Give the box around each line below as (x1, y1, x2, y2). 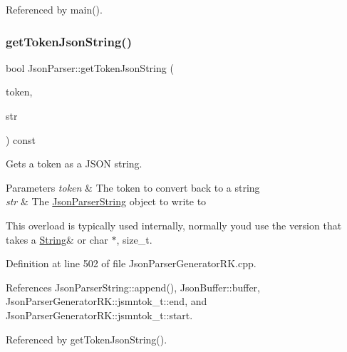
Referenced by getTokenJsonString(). (6, 331, 167, 346)
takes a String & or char (6, 232, 108, 247)
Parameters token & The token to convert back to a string (6, 180, 260, 195)
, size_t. (116, 232, 152, 247)
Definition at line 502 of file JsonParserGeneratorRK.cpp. (6, 256, 257, 271)
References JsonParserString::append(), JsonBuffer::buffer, (6, 279, 260, 294)
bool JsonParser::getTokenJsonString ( (6, 60, 174, 75)
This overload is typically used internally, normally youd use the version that (6, 217, 342, 232)
